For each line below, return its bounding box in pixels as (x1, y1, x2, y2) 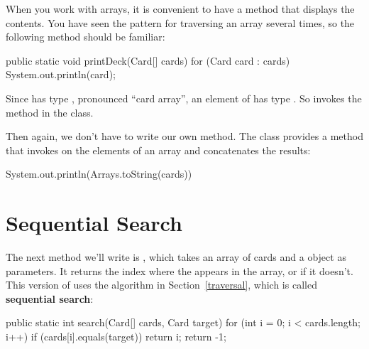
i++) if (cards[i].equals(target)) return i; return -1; (6, 329, 226, 344)
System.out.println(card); (6, 67, 116, 82)
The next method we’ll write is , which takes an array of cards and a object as (6, 249, 346, 264)
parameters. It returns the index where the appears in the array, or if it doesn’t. (6, 263, 353, 278)
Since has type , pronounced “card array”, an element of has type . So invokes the (6, 90, 362, 105)
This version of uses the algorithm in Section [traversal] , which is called (6, 277, 317, 292)
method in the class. (6, 104, 94, 119)
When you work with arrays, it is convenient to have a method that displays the (6, 1, 355, 16)
